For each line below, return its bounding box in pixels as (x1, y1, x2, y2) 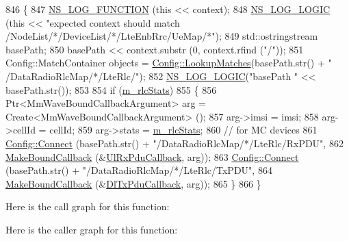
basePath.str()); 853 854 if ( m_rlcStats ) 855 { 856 (5, 82, 217, 97)
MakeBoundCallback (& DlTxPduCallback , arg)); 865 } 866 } (5, 176, 261, 190)
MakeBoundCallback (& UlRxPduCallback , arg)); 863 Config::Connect (5, 149, 299, 164)
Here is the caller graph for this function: (5, 222, 178, 236)
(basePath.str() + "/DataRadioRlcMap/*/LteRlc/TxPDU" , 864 (5, 163, 272, 177)
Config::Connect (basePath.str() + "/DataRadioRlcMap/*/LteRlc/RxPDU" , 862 (5, 136, 344, 150)
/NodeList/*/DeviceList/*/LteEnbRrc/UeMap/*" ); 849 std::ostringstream (5, 29, 318, 43)
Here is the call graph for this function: (5, 199, 170, 214)
